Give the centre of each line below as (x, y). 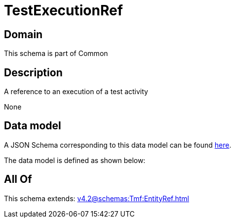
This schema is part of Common (56, 54)
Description (33, 72)
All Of (18, 179)
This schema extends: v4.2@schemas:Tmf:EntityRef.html (97, 198)
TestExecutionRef (63, 10)
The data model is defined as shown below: (75, 160)
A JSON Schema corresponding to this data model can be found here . (118, 145)
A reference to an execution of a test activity (76, 92)
